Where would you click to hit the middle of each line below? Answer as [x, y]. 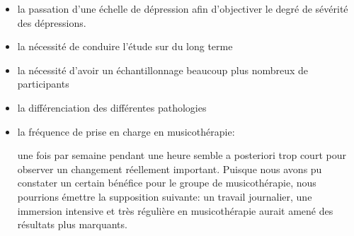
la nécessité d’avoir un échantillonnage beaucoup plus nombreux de [163, 70]
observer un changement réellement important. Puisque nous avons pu [170, 169]
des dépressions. [52, 22]
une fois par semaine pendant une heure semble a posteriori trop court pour [182, 155]
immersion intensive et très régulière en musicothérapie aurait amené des [175, 210]
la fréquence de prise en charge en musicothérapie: [126, 131]
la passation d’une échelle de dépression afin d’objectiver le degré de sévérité [183, 8]
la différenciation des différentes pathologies [112, 107]
